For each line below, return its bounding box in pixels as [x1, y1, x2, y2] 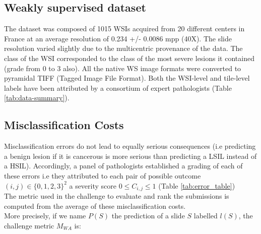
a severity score [69, 180, 117, 191]
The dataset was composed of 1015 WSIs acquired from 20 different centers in [4, 23, 245, 34]
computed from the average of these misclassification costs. [4, 200, 186, 211]
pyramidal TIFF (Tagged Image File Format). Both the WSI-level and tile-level [4, 73, 250, 83]
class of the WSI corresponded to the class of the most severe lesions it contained [4, 52, 254, 63]
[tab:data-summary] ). [4, 92, 70, 103]
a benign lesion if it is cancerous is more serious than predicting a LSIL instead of [4, 150, 257, 161]
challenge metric [4, 220, 54, 230]
